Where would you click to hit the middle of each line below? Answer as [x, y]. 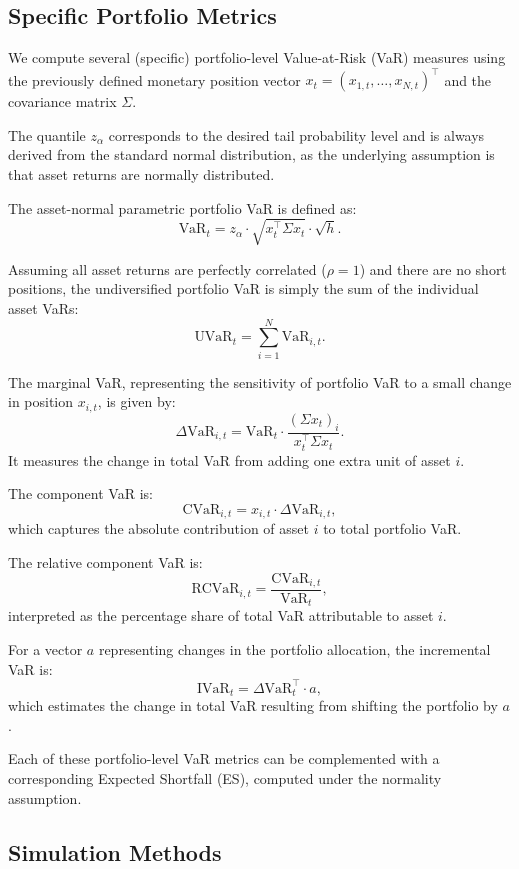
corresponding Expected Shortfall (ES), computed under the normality [225, 777]
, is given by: [136, 401]
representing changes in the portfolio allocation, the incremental [294, 649]
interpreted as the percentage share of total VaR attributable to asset [221, 615]
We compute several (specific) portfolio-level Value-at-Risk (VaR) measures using [257, 57]
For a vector [45, 649]
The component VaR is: [80, 493]
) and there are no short [433, 268]
